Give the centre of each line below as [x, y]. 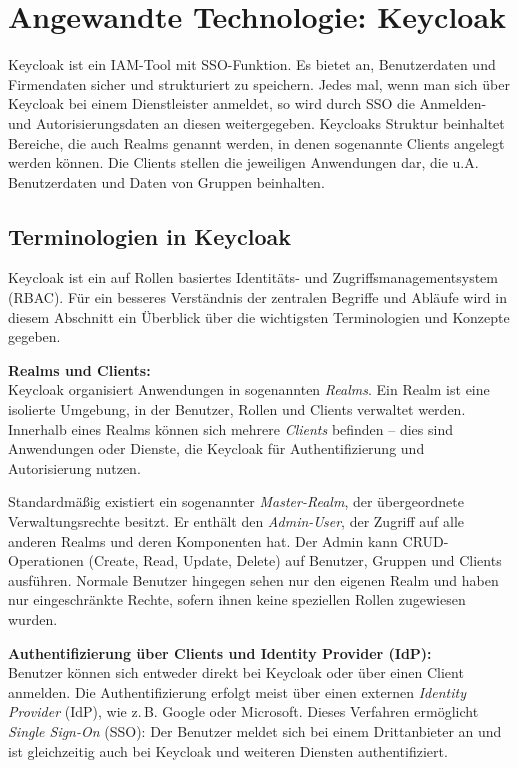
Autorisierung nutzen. [74, 467]
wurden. [33, 618]
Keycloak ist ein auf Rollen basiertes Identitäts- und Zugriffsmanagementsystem [253, 277]
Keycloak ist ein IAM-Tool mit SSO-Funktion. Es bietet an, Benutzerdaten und [252, 64]
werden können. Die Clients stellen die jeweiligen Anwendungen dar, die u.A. [243, 162]
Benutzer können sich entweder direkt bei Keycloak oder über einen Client [236, 672]
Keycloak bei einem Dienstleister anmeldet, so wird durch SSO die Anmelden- [247, 103]
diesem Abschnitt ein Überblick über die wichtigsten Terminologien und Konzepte [259, 316]
